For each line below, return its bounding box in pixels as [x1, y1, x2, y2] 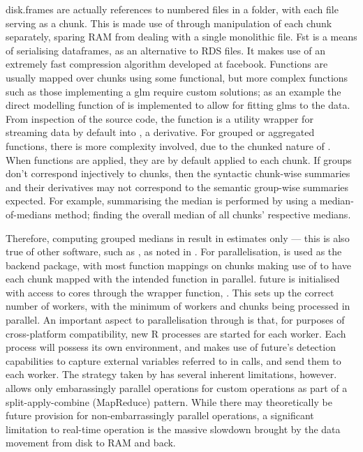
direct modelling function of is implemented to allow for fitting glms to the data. [6, 98, 350, 112]
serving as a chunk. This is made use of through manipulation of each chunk [6, 15, 332, 30]
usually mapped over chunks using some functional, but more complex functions [6, 70, 348, 84]
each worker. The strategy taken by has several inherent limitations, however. [6, 367, 337, 382]
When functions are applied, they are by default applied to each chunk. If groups [6, 152, 352, 167]
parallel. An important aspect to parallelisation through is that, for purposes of [6, 312, 345, 327]
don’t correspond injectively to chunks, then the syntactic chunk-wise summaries [6, 166, 350, 181]
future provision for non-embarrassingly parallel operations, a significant [6, 408, 314, 423]
